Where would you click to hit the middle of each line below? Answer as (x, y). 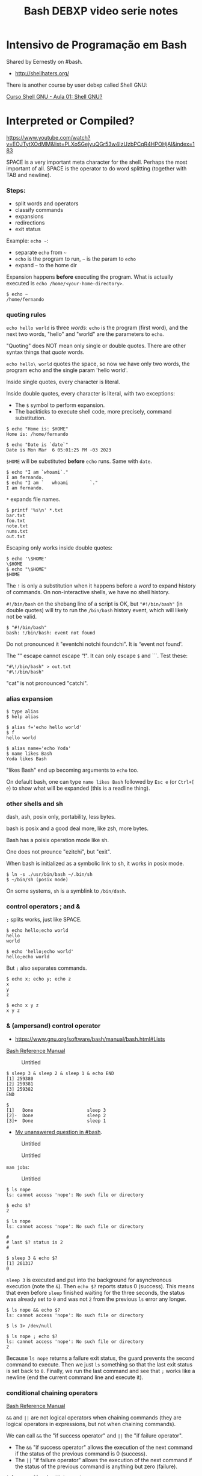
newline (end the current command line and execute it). (75, 1377)
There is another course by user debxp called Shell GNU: (77, 85)
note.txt (17, 526)
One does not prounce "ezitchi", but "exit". (59, 852)
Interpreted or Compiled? (71, 121)
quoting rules (26, 315)
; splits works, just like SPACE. (44, 920)
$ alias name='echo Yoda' (38, 748)
